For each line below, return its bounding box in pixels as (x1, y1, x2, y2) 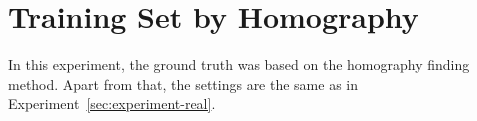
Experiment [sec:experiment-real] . (8, 93, 216, 114)
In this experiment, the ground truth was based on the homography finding (8, 54, 470, 75)
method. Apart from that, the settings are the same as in (8, 73, 359, 94)
